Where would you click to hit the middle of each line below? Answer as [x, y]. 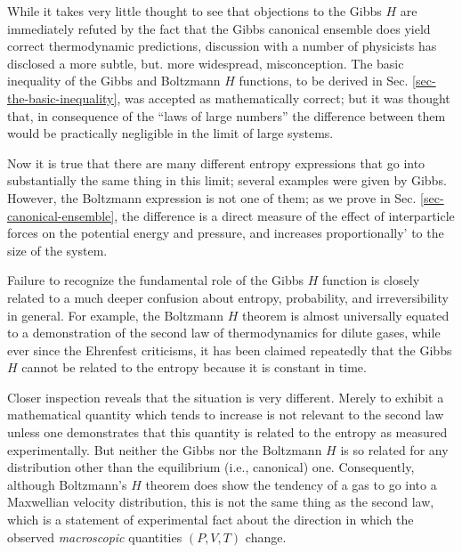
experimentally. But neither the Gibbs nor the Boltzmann [165, 449]
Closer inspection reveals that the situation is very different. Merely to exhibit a [226, 397]
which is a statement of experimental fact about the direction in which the [211, 520]
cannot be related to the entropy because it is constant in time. [194, 367]
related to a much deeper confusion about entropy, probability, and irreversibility [228, 297]
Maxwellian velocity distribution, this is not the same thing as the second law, [221, 502]
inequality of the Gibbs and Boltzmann [114, 81]
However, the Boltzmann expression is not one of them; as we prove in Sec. [212, 197]
